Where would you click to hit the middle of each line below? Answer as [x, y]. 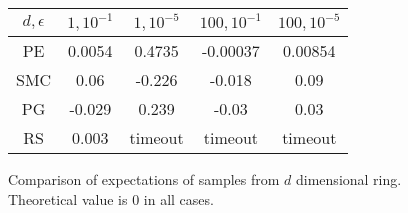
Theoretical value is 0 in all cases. [111, 198]
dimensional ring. [349, 179]
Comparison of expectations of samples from [144, 179]
